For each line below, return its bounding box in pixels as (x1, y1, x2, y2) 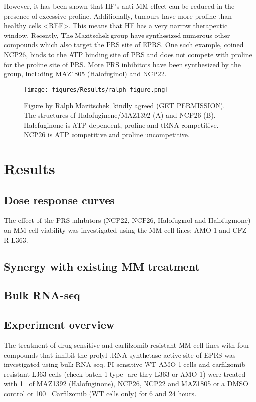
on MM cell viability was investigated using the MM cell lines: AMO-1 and (4, 224, 230, 235)
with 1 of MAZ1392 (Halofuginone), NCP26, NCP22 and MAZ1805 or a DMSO (4, 378, 248, 389)
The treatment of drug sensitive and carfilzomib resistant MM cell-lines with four (4, 339, 250, 350)
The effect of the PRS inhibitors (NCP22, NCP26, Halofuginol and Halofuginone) (4, 215, 251, 225)
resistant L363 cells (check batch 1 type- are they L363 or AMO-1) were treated (4, 368, 246, 379)
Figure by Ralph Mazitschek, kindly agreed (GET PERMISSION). (24, 100, 225, 110)
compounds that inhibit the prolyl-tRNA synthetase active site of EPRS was (4, 349, 236, 360)
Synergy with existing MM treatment (4, 258, 200, 274)
